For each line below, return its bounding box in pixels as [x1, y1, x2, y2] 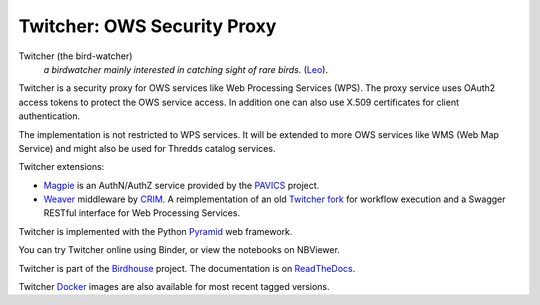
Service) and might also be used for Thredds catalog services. [18, 142, 276, 154]
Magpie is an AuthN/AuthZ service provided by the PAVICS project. [43, 179, 320, 191]
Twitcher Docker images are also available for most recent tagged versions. [18, 281, 330, 293]
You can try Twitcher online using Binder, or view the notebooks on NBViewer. [18, 244, 340, 256]
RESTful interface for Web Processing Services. [43, 207, 240, 219]
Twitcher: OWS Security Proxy [18, 15, 277, 37]
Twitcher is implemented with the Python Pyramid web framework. [18, 225, 293, 237]
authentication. [18, 110, 81, 122]
